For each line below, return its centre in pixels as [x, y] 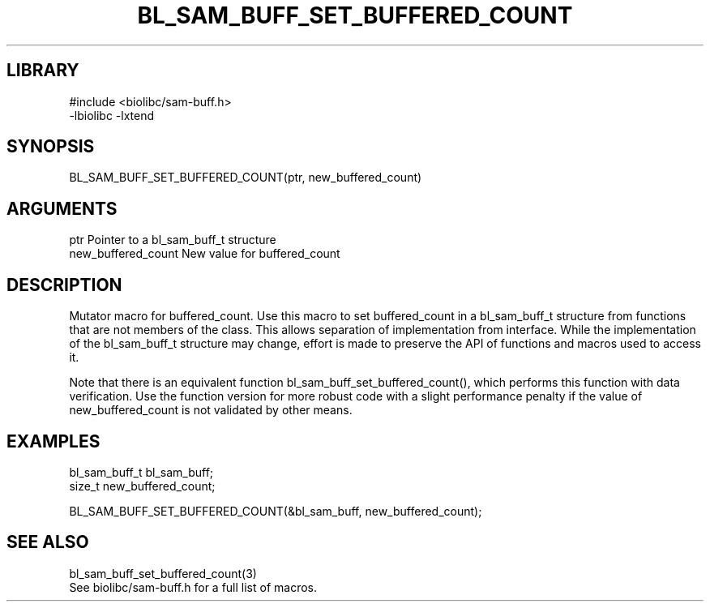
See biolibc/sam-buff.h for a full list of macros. [193, 587]
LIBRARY [43, 71]
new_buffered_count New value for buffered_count [205, 254]
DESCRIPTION [64, 285]
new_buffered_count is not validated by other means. [211, 410]
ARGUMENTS [62, 208]
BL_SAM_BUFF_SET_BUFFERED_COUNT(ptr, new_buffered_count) [246, 178]
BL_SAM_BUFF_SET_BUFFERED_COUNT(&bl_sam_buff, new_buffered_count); [276, 511]
